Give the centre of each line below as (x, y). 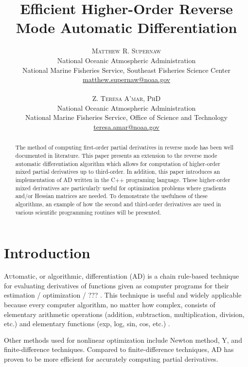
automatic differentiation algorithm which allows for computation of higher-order (118, 163)
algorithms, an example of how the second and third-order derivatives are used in (118, 204)
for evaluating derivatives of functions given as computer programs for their (116, 285)
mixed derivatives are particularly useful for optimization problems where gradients (121, 188)
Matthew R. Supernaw (126, 51)
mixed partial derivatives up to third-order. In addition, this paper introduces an (118, 172)
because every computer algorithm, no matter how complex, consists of (110, 305)
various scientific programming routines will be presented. (88, 212)
